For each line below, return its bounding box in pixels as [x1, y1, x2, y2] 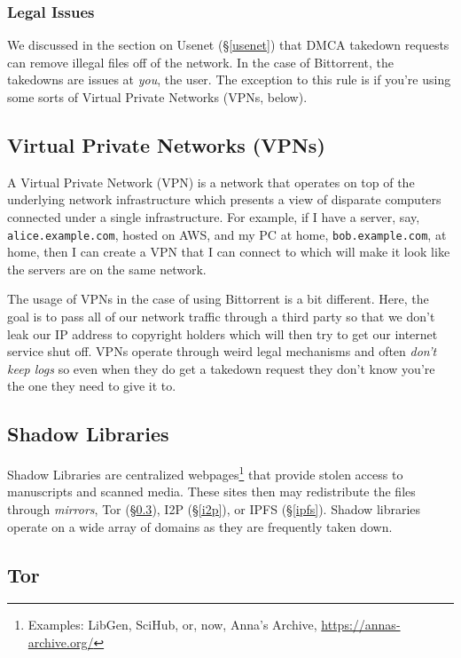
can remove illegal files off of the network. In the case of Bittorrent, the [7, 52, 395, 71]
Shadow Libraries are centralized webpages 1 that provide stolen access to [7, 463, 403, 483]
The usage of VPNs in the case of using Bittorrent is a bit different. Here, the [7, 289, 429, 308]
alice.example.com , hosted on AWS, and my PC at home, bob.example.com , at [7, 225, 447, 243]
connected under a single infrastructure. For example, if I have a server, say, [7, 207, 420, 226]
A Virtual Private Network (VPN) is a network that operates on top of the [7, 172, 415, 191]
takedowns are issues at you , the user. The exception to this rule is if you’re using [7, 70, 451, 89]
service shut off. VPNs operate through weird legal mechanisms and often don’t [7, 342, 437, 361]
